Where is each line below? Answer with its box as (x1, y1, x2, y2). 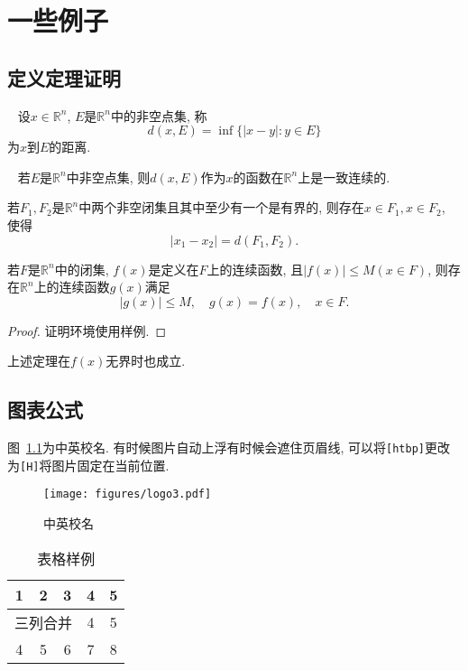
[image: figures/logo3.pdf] (43, 488, 212, 501)
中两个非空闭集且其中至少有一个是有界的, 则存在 (78, 198, 364, 217)
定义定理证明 (7, 63, 121, 91)
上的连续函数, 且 (206, 259, 304, 278)
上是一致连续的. (298, 167, 390, 186)
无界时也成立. (106, 351, 186, 370)
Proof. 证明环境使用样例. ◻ (7, 321, 167, 340)
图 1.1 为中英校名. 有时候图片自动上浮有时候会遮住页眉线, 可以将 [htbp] (7, 438, 425, 457)
